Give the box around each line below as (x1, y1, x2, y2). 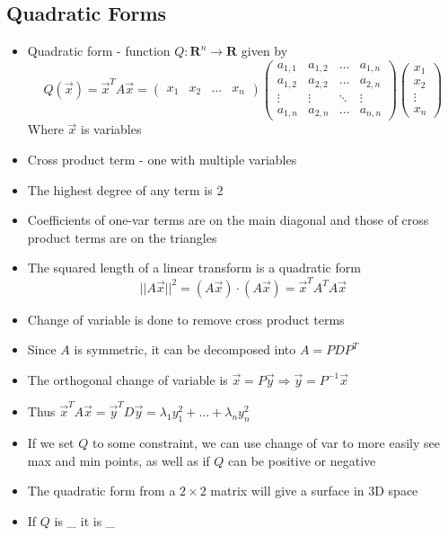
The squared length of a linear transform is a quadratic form (27, 258, 361, 277)
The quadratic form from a (27, 481, 176, 500)
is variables (81, 120, 142, 138)
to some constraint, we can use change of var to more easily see (92, 433, 440, 451)
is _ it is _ (54, 511, 116, 530)
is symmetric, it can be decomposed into (74, 340, 296, 359)
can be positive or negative (228, 451, 376, 469)
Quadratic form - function (27, 41, 171, 60)
